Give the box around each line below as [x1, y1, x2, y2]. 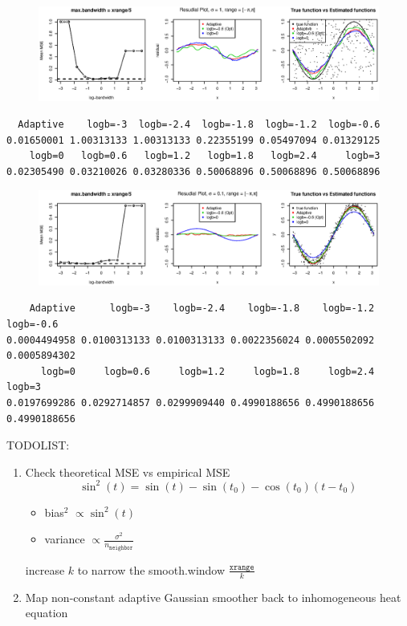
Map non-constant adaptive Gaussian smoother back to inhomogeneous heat [25, 588, 401, 605]
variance [44, 530, 85, 547]
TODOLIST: [6, 437, 70, 453]
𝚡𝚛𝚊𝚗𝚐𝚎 [229, 563, 254, 571]
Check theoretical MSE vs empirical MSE [25, 463, 230, 480]
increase [25, 561, 65, 578]
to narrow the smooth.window [77, 561, 226, 578]
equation [25, 604, 68, 621]
